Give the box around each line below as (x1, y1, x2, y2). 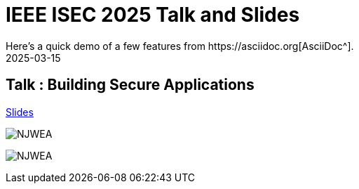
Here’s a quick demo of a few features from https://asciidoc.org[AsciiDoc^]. (6, 39, 354, 52)
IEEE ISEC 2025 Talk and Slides (6, 3, 300, 27)
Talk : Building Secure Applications (6, 76, 255, 94)
